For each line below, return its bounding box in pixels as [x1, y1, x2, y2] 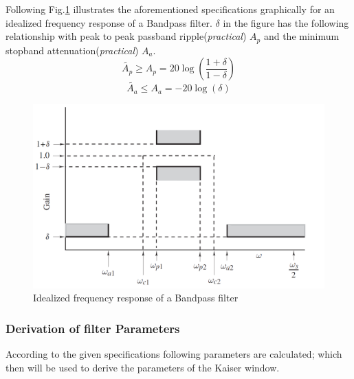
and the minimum [263, 29, 340, 43]
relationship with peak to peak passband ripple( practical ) [5, 29, 247, 43]
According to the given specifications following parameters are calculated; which [5, 347, 342, 361]
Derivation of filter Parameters [5, 319, 180, 336]
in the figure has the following [223, 15, 349, 30]
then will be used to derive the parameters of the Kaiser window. [5, 360, 280, 374]
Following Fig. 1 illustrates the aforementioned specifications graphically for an [5, 2, 335, 16]
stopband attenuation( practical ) [5, 43, 139, 57]
